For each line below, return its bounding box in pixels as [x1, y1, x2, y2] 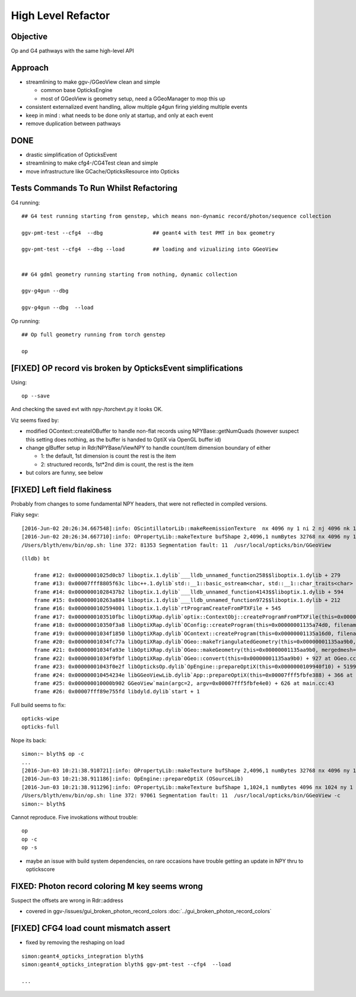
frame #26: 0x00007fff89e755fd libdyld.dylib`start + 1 [33, 688, 200, 695]
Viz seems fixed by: [11, 417, 59, 424]
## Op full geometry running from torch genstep [21, 331, 166, 338]
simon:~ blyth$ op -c [21, 750, 84, 758]
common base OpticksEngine [40, 87, 113, 94]
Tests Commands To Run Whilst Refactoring [11, 183, 178, 193]
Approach [11, 62, 49, 72]
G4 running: [11, 199, 40, 206]
